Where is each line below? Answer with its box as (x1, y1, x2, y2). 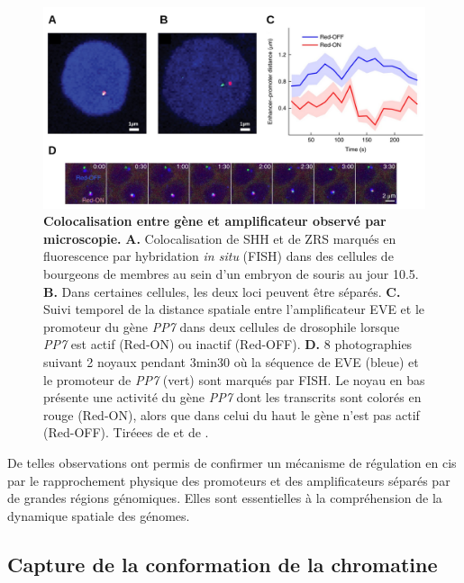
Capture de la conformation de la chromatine (7, 550, 438, 578)
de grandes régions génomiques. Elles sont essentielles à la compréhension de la (7, 489, 442, 507)
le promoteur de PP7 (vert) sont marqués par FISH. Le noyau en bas (43, 370, 425, 389)
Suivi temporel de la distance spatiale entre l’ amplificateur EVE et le (43, 300, 425, 318)
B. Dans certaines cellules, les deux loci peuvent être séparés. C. (43, 282, 401, 300)
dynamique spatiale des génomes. (7, 506, 190, 525)
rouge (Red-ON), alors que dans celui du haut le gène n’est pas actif (43, 405, 420, 424)
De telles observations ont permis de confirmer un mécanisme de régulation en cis (7, 453, 457, 471)
